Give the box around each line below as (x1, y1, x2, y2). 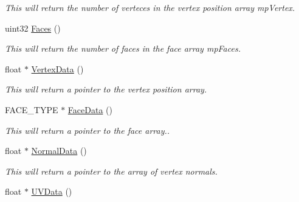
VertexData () (31, 62, 84, 75)
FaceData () (67, 103, 112, 116)
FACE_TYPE (5, 103, 58, 116)
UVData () (31, 185, 72, 198)
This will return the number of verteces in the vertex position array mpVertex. (5, 1, 295, 13)
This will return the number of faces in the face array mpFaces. (5, 42, 241, 55)
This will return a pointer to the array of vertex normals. (5, 164, 218, 177)
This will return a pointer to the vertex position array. (5, 83, 207, 96)
